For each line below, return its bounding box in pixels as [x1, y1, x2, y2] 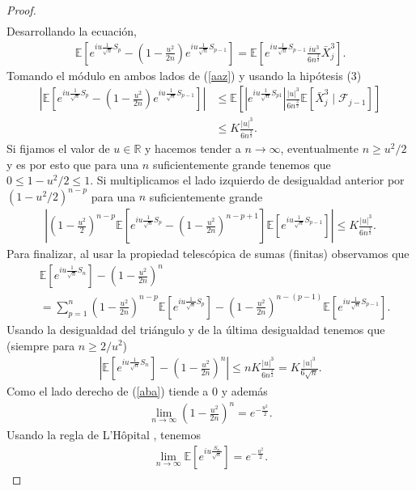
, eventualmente [280, 140, 359, 157]
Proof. [6, 2, 36, 18]
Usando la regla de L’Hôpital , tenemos [6, 426, 201, 443]
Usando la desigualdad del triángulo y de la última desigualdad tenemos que [6, 320, 385, 337]
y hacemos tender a [145, 140, 241, 157]
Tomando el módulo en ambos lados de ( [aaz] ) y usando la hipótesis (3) [6, 66, 362, 83]
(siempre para [6, 337, 75, 353]
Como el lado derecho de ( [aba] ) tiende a [6, 383, 209, 400]
